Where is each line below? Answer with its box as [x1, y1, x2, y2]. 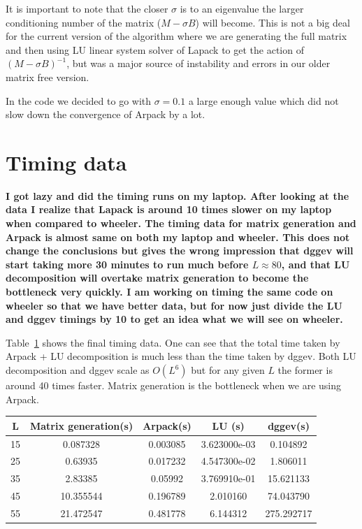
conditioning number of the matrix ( [6, 15, 161, 29]
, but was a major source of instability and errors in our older [66, 56, 331, 71]
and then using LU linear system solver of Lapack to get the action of [6, 42, 304, 57]
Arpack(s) [143, 418, 191, 433]
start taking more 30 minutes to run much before [6, 256, 249, 271]
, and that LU [281, 256, 350, 271]
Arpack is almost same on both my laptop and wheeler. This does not [6, 229, 350, 244]
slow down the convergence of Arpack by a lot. [6, 107, 205, 122]
